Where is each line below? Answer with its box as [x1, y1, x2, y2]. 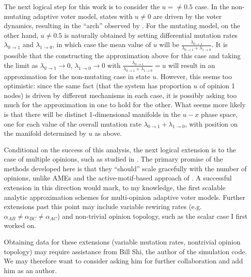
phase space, [201, 109, 238, 119]
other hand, [4, 30, 38, 40]
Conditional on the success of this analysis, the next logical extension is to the [4, 144, 236, 154]
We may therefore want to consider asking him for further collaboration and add [4, 256, 243, 266]
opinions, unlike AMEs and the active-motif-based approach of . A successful [4, 173, 232, 183]
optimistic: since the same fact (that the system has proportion [4, 81, 191, 91]
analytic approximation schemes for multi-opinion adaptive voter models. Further [4, 192, 246, 202]
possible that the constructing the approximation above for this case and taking [4, 50, 241, 61]
